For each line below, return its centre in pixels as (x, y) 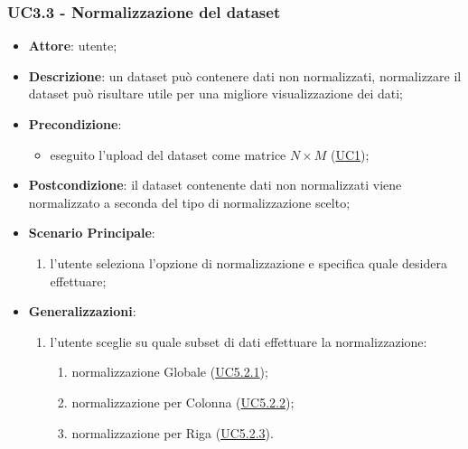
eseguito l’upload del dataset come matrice (168, 154)
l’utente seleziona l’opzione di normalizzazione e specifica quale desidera (248, 262)
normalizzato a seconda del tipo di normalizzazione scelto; (189, 202)
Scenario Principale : (92, 233)
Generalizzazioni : (82, 311)
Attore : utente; (73, 46)
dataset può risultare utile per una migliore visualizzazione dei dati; (215, 94)
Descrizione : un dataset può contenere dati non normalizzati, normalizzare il (245, 75)
